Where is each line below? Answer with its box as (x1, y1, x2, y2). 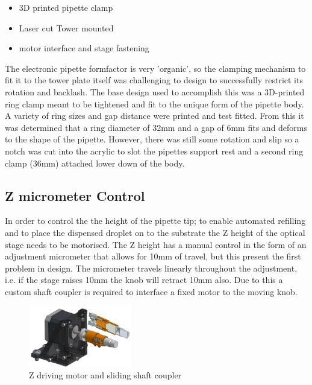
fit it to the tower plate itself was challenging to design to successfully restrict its (5, 74, 303, 86)
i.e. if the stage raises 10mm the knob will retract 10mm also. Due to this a (5, 273, 283, 286)
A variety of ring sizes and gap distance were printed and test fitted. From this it (5, 109, 304, 122)
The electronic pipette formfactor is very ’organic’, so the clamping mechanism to (5, 62, 306, 74)
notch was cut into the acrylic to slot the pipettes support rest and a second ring (5, 144, 304, 157)
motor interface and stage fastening (19, 42, 149, 54)
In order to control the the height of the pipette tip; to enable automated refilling (5, 214, 306, 227)
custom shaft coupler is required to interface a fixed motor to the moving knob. (5, 285, 298, 297)
